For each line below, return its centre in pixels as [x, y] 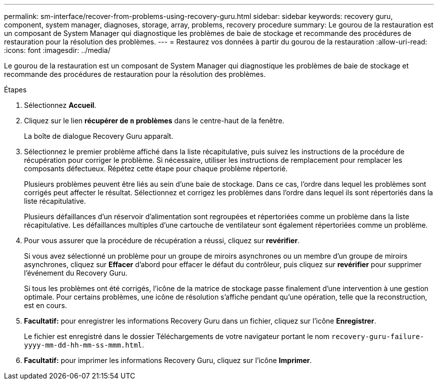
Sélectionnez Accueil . [60, 105]
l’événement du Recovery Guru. [76, 273]
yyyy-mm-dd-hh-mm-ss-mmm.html [83, 345]
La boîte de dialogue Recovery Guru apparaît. [99, 136]
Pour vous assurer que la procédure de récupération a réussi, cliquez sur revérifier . [162, 240]
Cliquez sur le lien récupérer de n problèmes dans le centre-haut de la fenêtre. [154, 121]
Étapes [15, 90]
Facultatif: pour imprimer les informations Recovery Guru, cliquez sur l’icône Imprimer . [168, 360]
